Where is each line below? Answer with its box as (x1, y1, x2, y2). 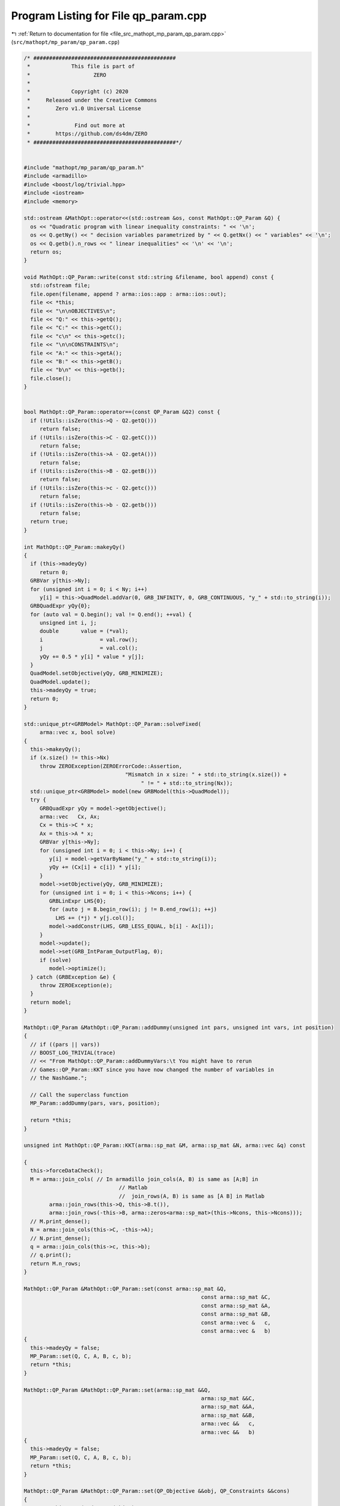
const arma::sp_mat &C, (201, 1294, 272, 1301)
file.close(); (30, 375, 72, 382)
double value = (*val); (39, 628, 129, 635)
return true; (30, 518, 68, 525)
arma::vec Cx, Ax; (39, 813, 100, 820)
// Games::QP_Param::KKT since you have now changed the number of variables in (30, 1066, 275, 1073)
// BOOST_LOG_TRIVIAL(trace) (30, 1049, 117, 1057)
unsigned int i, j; (39, 619, 97, 626)
